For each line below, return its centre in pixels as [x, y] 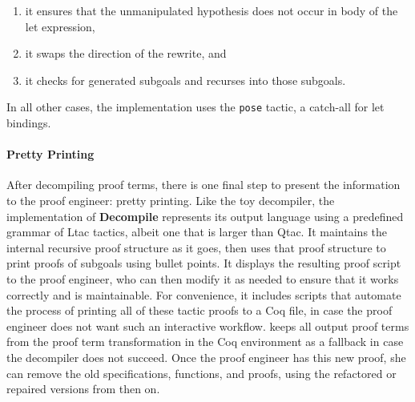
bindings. [29, 123]
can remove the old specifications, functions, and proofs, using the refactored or [201, 373]
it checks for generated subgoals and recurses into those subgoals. [185, 80]
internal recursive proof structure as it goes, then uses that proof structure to [196, 247]
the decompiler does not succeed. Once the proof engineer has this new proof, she [206, 357]
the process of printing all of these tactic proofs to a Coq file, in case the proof [199, 310]
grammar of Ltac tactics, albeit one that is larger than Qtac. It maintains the [197, 232]
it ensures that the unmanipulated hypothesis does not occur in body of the [212, 10]
